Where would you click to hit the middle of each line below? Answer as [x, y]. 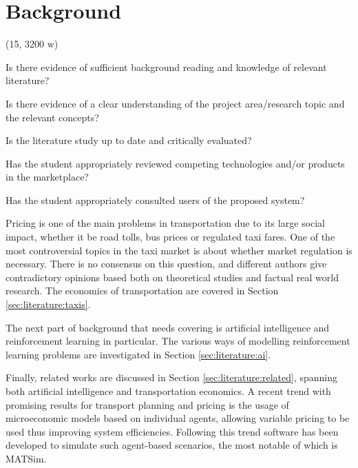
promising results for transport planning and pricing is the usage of [147, 404]
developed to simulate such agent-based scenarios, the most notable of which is [172, 445]
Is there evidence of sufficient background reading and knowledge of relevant [166, 67]
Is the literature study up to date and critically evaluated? [129, 140]
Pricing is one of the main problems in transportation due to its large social [165, 223]
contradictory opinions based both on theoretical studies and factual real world [172, 277]
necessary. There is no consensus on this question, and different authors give [166, 264]
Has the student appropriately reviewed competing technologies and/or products [175, 163]
